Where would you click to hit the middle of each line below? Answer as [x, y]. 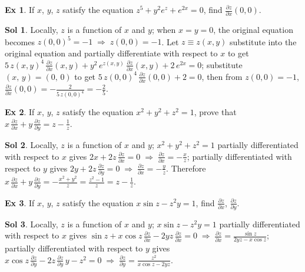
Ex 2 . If [20, 112]
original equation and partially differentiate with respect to [111, 53]
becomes [20, 41]
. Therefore [186, 168]
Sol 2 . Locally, [32, 145]
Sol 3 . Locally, [32, 224]
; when [164, 30]
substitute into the [263, 41]
